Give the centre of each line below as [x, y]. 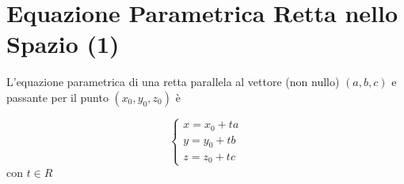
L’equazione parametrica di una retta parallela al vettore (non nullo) [173, 82]
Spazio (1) [63, 44]
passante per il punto [57, 97]
